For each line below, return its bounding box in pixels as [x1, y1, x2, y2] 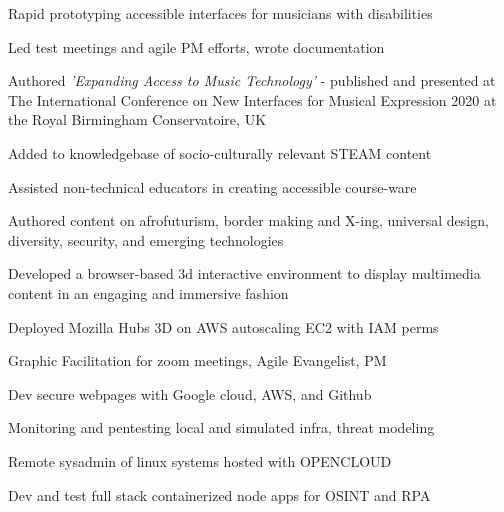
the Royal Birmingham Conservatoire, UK [8, 109, 267, 130]
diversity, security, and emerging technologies [8, 229, 284, 250]
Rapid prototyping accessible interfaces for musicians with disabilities [8, 3, 433, 23]
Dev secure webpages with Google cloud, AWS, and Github [8, 383, 372, 404]
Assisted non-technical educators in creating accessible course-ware [8, 176, 417, 197]
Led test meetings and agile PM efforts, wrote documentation [8, 36, 385, 57]
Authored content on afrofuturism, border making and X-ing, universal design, [8, 210, 489, 231]
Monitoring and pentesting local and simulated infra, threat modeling [8, 417, 435, 438]
